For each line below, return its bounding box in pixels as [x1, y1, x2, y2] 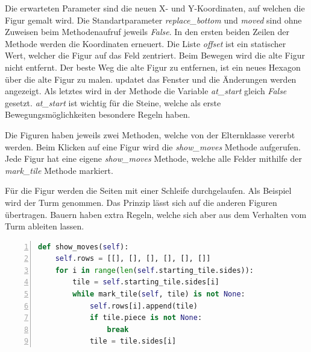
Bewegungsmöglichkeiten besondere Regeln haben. [5, 108, 190, 121]
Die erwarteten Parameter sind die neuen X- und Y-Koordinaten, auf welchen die [5, 2, 305, 14]
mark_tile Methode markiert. [5, 164, 113, 176]
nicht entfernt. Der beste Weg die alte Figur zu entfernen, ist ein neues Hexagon [5, 60, 301, 73]
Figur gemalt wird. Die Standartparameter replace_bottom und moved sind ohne [5, 13, 302, 26]
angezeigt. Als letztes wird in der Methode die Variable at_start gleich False [5, 85, 287, 97]
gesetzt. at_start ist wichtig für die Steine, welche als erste [5, 96, 221, 109]
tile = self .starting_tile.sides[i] [72, 278, 219, 287]
